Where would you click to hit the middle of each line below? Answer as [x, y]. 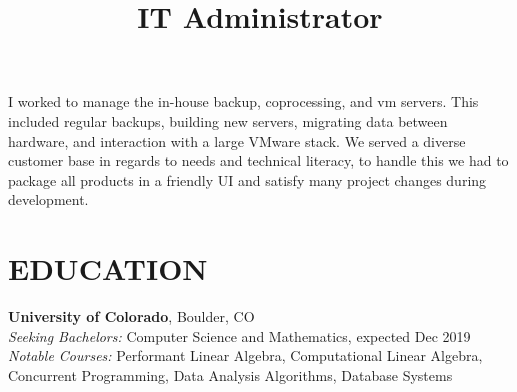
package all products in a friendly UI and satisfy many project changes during [247, 179]
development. [48, 199]
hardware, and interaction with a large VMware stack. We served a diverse [237, 140]
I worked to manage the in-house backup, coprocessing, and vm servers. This [243, 101]
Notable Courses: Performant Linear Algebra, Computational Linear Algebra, [245, 355]
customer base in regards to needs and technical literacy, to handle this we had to [258, 160]
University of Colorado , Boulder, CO [131, 316]
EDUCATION [108, 268]
